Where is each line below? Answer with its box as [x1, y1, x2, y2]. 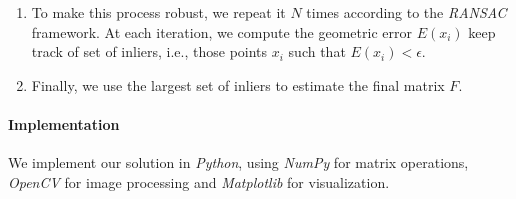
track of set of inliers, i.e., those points [31, 41, 268, 62]
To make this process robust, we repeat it [31, 2, 286, 22]
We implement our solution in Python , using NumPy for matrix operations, [8, 152, 469, 173]
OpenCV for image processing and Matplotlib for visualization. [8, 171, 390, 192]
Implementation [8, 113, 120, 134]
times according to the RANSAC [306, 2, 507, 22]
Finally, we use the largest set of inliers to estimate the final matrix [31, 74, 445, 95]
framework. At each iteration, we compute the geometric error [31, 21, 412, 42]
